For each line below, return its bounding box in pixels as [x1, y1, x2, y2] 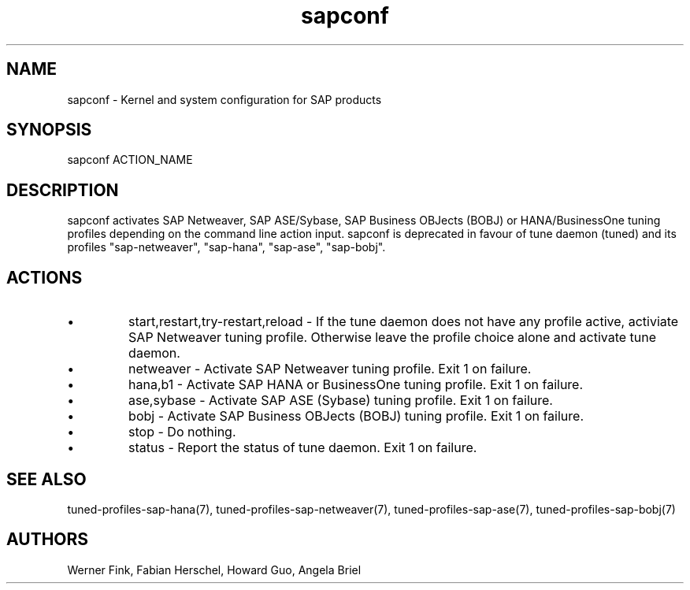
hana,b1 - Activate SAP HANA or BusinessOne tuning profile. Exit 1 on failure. [128, 377, 584, 393]
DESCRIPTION [6, 180, 119, 200]
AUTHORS [6, 529, 89, 550]
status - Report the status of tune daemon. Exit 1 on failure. [128, 440, 477, 456]
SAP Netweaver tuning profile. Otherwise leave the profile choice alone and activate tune [128, 329, 657, 346]
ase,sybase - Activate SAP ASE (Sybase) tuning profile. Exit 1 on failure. [128, 392, 553, 409]
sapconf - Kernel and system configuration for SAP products [67, 92, 382, 106]
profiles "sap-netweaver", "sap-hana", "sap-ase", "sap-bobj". [67, 240, 386, 254]
